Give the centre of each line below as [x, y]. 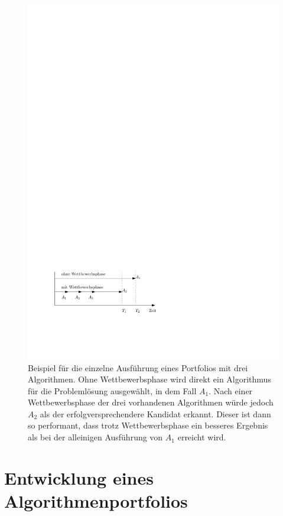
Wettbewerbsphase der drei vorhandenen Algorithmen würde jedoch [151, 402]
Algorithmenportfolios [96, 501]
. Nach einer [231, 390]
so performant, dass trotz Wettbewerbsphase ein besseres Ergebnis [148, 425]
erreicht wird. [202, 437]
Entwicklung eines [79, 477]
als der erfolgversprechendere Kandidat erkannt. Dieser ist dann [155, 413]
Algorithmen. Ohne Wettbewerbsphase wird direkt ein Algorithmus [149, 379]
